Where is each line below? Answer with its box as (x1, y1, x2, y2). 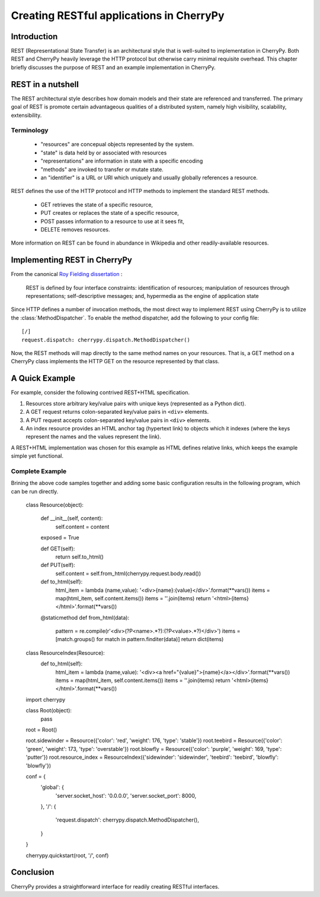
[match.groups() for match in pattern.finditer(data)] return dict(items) (55, 636, 224, 643)
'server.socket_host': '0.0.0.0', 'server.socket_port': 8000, (55, 792, 197, 799)
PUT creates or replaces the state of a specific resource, (40, 210, 179, 217)
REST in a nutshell (11, 79, 79, 89)
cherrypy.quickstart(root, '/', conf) (25, 852, 109, 859)
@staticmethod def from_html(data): (40, 614, 130, 621)
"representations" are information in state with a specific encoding (40, 157, 203, 164)
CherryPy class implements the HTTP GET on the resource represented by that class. (11, 358, 219, 365)
